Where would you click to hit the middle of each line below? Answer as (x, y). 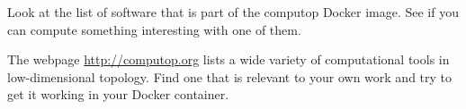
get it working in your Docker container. (118, 94)
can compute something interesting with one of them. (154, 29)
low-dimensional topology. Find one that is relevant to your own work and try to (230, 76)
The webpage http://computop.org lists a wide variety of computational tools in (229, 59)
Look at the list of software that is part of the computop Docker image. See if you (233, 12)
